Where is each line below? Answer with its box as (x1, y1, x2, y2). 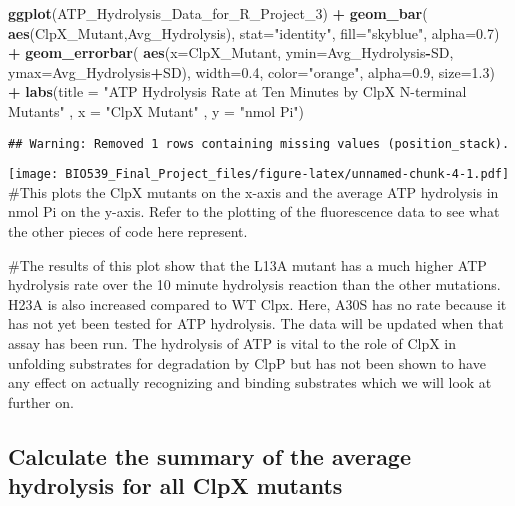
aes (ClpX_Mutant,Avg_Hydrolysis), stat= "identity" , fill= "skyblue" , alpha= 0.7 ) (8, 22, 500, 43)
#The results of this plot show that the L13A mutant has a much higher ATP (8, 254, 487, 275)
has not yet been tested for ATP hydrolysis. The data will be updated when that (8, 313, 504, 334)
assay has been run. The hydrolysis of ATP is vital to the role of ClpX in (8, 333, 456, 354)
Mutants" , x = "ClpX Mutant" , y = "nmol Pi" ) (8, 100, 305, 121)
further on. (8, 391, 74, 412)
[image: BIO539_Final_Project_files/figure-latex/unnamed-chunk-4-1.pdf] (8, 167, 510, 182)
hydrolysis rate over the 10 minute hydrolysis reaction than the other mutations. (8, 274, 501, 295)
